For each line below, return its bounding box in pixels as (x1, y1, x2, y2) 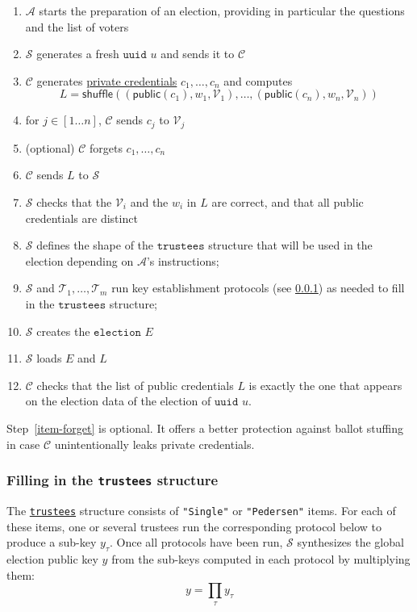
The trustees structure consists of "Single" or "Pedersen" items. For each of (6, 501, 396, 518)
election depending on (25, 252, 134, 269)
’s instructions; (146, 252, 219, 269)
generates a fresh (36, 45, 119, 62)
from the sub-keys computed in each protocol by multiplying (111, 550, 411, 567)
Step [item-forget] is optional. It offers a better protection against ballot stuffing (6, 419, 404, 436)
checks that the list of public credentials (36, 376, 234, 393)
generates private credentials (36, 72, 177, 89)
